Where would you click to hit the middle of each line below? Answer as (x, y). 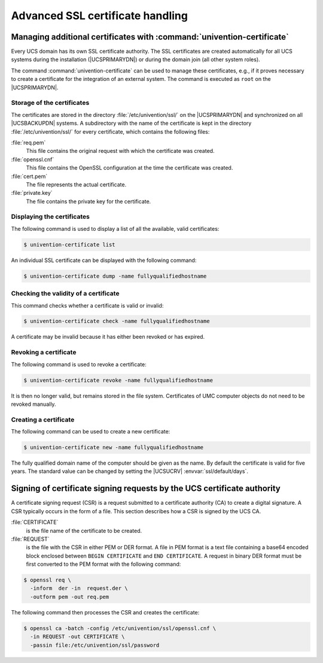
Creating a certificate (43, 420)
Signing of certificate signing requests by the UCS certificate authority (146, 489)
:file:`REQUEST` (31, 539)
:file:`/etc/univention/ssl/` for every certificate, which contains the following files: (110, 131)
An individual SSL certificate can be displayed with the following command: (104, 260)
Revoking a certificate (44, 352)
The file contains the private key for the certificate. (89, 201)
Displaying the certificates (50, 217)
